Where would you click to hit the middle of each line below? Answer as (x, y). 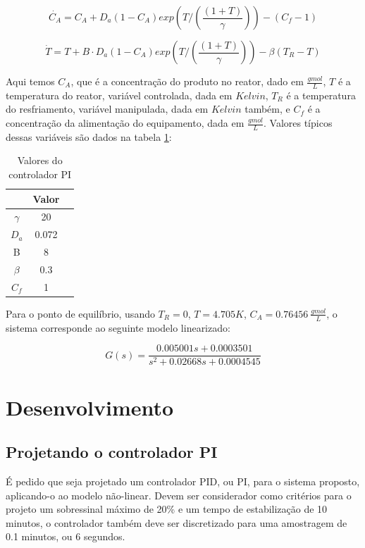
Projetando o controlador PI (112, 452)
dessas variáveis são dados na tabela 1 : (89, 136)
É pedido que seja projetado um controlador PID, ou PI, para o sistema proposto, (183, 481)
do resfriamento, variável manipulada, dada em (107, 109)
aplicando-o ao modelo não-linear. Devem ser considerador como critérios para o (179, 495)
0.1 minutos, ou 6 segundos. (66, 536)
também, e (267, 109)
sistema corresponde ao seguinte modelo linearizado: (118, 327)
